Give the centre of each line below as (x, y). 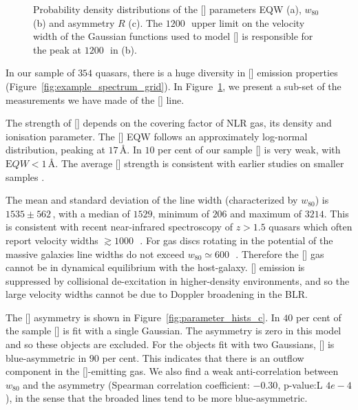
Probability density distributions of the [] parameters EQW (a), (167, 9)
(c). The (146, 22)
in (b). (124, 49)
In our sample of (40, 73)
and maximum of (266, 213)
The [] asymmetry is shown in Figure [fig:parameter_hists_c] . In (143, 317)
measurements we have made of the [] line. (95, 99)
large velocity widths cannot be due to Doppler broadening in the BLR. (157, 294)
